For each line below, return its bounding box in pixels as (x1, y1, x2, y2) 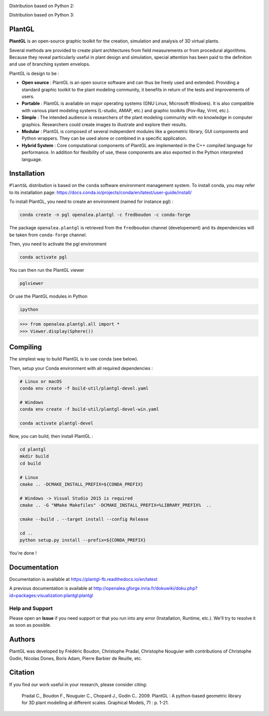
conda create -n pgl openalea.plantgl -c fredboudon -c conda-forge (19, 212, 191, 218)
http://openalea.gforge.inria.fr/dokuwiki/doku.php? (93, 585, 198, 591)
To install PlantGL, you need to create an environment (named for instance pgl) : (9, 198, 174, 204)
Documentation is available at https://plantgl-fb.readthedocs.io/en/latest (9, 576, 158, 582)
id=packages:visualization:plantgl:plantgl (9, 592, 93, 598)
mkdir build (19, 454, 49, 459)
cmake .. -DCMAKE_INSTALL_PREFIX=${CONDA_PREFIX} (19, 482, 143, 487)
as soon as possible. (9, 622, 52, 628)
